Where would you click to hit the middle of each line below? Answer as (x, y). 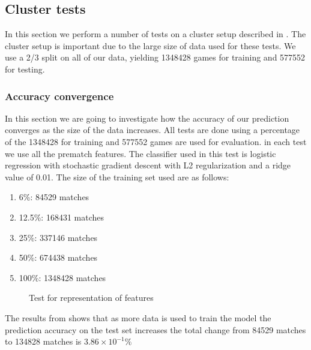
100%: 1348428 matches (62, 277)
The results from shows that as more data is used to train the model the (138, 317)
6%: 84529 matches (54, 197)
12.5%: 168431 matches (62, 217)
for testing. (25, 69)
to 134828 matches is (43, 341)
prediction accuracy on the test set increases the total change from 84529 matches (155, 329)
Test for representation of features (91, 298)
